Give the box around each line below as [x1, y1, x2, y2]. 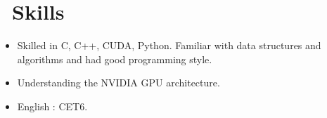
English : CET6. [17, 98, 88, 113]
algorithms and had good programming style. [17, 51, 212, 66]
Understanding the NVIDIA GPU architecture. [17, 75, 220, 90]
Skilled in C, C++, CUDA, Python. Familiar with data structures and [17, 38, 321, 53]
